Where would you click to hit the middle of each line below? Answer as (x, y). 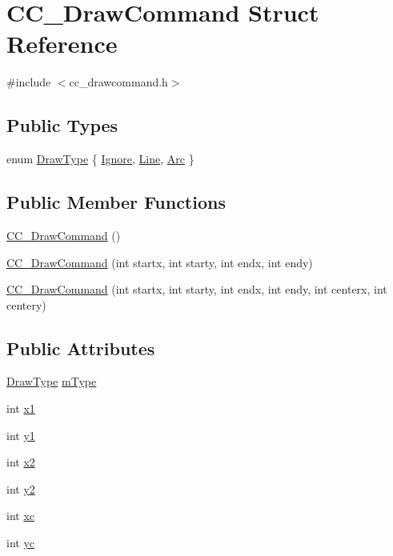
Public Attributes (81, 348)
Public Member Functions (116, 202)
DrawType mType (52, 381)
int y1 (21, 435)
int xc (21, 516)
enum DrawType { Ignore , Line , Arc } (100, 159)
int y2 (21, 488)
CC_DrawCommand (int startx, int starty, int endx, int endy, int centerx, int (197, 289)
